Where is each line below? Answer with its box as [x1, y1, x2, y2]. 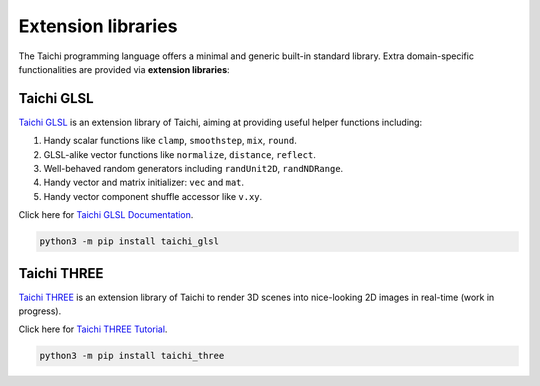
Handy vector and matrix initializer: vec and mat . [43, 176, 245, 189]
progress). [18, 305, 62, 317]
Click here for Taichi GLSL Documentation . [18, 209, 194, 221]
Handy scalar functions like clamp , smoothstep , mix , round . [43, 135, 297, 147]
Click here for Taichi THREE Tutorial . [18, 323, 168, 335]
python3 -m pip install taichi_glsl [39, 236, 220, 247]
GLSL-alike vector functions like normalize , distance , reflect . [43, 148, 317, 160]
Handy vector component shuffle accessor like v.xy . [43, 190, 263, 202]
